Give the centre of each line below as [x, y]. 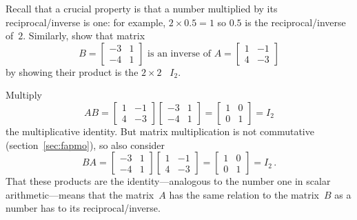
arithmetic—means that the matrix [80, 194]
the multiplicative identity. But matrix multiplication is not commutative [160, 131]
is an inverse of [180, 53]
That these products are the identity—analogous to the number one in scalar [168, 181]
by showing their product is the [72, 71]
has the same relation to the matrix [244, 194]
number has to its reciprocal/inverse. [83, 208]
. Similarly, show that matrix [84, 36]
